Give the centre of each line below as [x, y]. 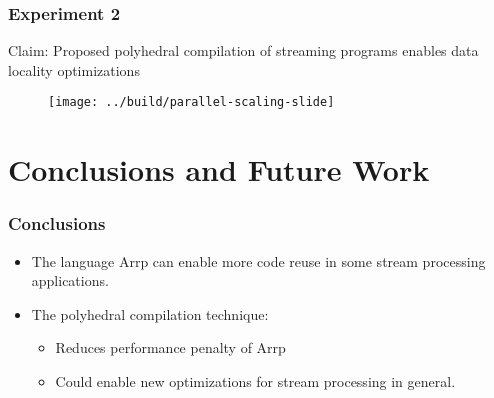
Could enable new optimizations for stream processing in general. [255, 381]
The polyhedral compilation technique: [150, 313]
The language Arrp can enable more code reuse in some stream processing [258, 260]
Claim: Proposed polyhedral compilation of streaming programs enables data [243, 50]
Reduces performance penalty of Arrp [170, 347]
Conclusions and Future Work [219, 169]
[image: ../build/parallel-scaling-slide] [191, 102]
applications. [70, 280]
